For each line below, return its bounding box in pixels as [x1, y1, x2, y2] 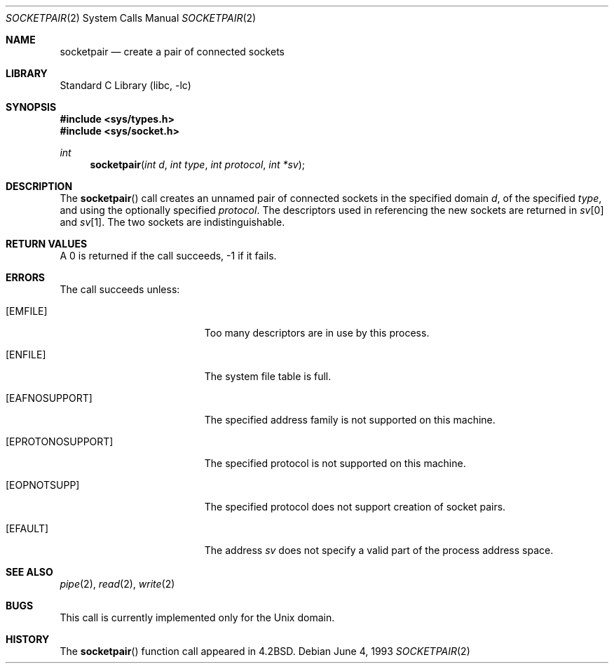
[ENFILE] [6, 349, 46, 360]
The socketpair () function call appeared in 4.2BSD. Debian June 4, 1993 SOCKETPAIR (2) [60, 645, 470, 657]
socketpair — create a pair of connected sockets [60, 46, 285, 58]
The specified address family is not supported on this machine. [204, 414, 496, 426]
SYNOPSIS [6, 101, 57, 113]
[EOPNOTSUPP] [6, 479, 80, 491]
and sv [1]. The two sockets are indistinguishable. [60, 216, 285, 228]
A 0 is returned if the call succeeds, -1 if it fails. [60, 250, 277, 262]
